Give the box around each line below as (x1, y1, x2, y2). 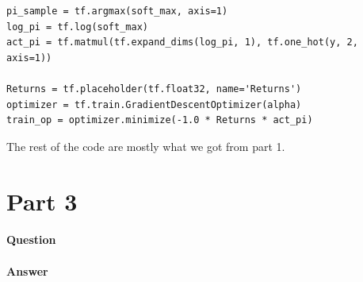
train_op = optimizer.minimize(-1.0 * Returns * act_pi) (6, 114, 313, 126)
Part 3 (6, 184, 78, 217)
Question (6, 231, 56, 248)
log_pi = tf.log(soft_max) (6, 21, 148, 33)
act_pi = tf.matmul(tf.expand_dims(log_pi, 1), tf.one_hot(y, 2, (6, 37, 358, 48)
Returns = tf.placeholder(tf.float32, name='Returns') (6, 83, 302, 95)
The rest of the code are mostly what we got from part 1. (6, 137, 285, 154)
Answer (6, 262, 48, 279)
